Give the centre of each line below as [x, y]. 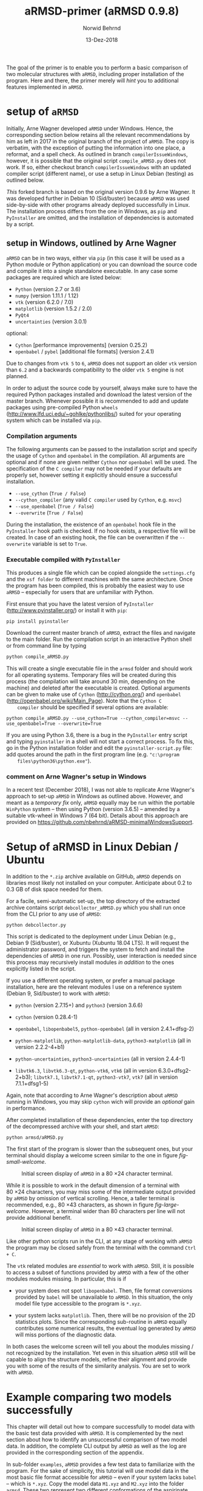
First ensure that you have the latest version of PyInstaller [80, 604]
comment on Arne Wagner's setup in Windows [76, 777]
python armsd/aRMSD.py [35, 1138]
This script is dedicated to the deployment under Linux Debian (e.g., [91, 936]
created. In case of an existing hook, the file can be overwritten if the [92, 537]
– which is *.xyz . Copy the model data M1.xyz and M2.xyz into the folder [95, 1484]
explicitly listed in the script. [41, 969]
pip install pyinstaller [38, 621]
